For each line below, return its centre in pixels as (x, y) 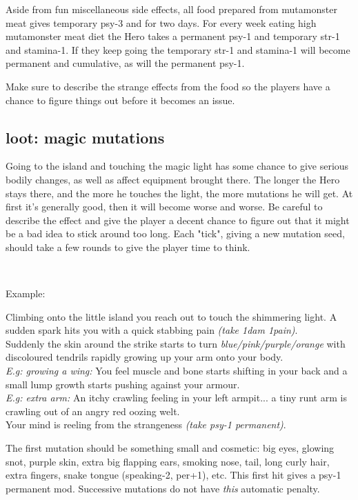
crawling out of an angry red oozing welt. (93, 411)
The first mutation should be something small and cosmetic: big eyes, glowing (170, 448)
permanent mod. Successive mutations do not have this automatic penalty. (163, 488)
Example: (26, 293)
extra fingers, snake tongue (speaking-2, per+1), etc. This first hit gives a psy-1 (173, 475)
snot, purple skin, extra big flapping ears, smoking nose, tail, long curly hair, (168, 461)
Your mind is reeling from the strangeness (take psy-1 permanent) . (146, 424)
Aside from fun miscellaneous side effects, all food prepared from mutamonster (171, 9)
